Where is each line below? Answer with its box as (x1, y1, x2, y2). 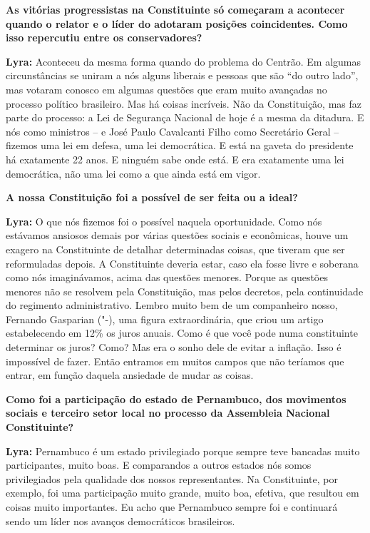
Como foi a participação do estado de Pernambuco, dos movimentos (6, 391, 346, 406)
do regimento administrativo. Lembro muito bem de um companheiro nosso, (6, 298, 338, 313)
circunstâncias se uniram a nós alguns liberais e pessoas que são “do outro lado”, (6, 68, 359, 83)
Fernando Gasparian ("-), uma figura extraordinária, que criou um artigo (6, 311, 324, 326)
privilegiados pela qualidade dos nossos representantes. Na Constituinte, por (6, 471, 338, 486)
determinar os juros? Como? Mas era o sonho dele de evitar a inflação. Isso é (6, 340, 341, 355)
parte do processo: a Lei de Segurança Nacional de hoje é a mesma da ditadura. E (6, 110, 364, 125)
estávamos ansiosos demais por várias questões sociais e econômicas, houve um (6, 228, 349, 243)
